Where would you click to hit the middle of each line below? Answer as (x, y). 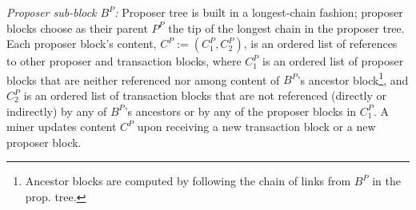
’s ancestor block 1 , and (353, 78)
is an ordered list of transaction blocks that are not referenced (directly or (205, 95)
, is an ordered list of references (320, 44)
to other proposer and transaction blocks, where (124, 61)
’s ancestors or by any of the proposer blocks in (240, 111)
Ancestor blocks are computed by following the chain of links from (188, 181)
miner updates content (62, 127)
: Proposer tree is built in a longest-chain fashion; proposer (259, 12)
